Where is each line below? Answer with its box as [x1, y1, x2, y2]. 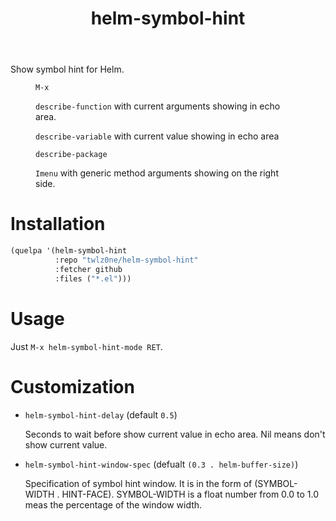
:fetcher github [54, 264, 123, 274]
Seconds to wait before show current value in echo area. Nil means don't [24, 428, 326, 440]
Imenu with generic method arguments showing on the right [35, 167, 279, 179]
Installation [10, 213, 106, 236]
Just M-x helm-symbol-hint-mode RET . [10, 340, 163, 352]
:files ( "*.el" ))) [54, 273, 132, 284]
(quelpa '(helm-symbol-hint [10, 246, 128, 256]
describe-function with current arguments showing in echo [35, 100, 281, 112]
